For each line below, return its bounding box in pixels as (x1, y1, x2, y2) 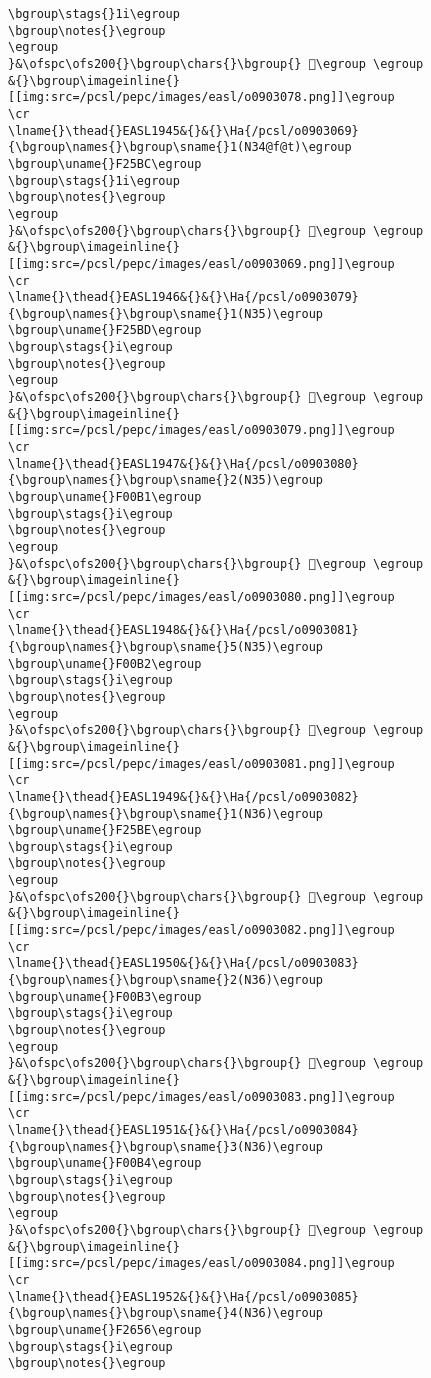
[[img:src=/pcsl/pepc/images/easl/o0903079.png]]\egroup (8, 423, 395, 438)
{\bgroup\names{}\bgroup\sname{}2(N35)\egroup (8, 473, 323, 488)
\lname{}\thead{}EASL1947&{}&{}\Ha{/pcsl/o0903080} (8, 456, 359, 471)
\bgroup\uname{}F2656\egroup (8, 1322, 202, 1337)
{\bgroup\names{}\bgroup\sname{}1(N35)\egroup (8, 306, 323, 321)
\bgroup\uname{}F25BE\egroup (8, 823, 202, 838)
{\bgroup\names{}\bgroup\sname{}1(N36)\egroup (8, 806, 323, 821)
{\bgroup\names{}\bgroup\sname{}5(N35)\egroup (8, 639, 323, 654)
